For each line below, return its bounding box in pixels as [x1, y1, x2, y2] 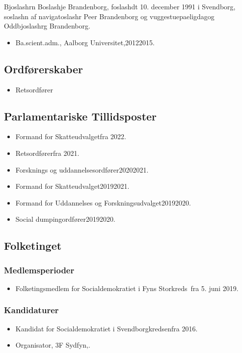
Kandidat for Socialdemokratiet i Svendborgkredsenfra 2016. [15, 323, 198, 333]
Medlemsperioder [4, 264, 75, 276]
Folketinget [4, 238, 62, 253]
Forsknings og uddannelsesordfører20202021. [15, 164, 149, 175]
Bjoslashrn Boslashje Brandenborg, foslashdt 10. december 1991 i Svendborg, [4, 1, 236, 11]
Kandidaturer [4, 304, 59, 316]
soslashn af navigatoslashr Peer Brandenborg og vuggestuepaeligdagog [4, 11, 215, 21]
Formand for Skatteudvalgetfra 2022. [15, 131, 126, 142]
